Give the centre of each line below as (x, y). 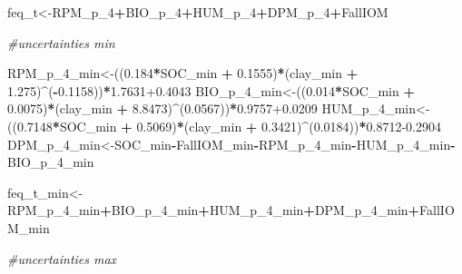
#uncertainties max (62, 258)
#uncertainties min (61, 42)
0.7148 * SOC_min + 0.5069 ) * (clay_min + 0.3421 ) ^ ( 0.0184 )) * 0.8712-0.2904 (229, 126)
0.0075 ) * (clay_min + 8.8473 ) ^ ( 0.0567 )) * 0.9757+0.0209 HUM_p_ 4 (197, 108)
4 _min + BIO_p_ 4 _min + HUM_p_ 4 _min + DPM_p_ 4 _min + (241, 210)
